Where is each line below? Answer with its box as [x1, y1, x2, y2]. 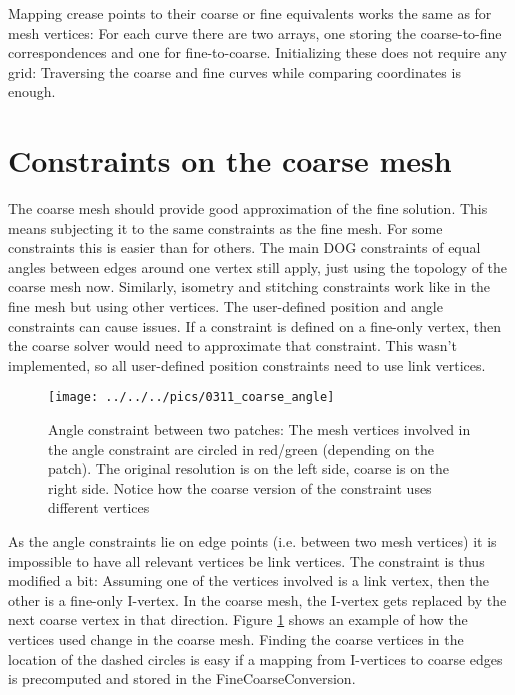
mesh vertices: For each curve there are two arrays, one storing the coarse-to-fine [8, 22, 502, 43]
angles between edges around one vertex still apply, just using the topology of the [8, 256, 508, 277]
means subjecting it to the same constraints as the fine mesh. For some [8, 217, 443, 238]
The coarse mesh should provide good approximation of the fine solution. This [8, 198, 488, 219]
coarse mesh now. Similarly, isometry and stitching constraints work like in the [8, 276, 491, 297]
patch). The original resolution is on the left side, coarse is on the [48, 458, 450, 479]
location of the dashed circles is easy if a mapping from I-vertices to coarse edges [8, 648, 503, 669]
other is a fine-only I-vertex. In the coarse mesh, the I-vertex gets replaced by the [8, 589, 507, 610]
